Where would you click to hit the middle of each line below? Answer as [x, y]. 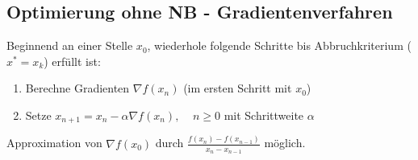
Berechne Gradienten [77, 88]
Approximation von [54, 143]
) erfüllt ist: [72, 61]
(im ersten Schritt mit [238, 88]
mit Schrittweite [264, 115]
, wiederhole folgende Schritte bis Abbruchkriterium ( [279, 45]
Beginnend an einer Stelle [70, 45]
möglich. [285, 143]
